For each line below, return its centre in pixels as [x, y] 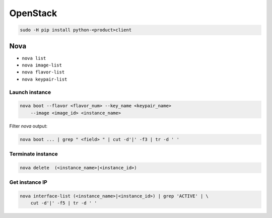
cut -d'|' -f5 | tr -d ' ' [64, 203]
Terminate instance [33, 154]
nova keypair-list [45, 79]
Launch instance [30, 92]
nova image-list [42, 65]
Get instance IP [28, 182]
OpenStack [33, 13]
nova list [34, 58]
